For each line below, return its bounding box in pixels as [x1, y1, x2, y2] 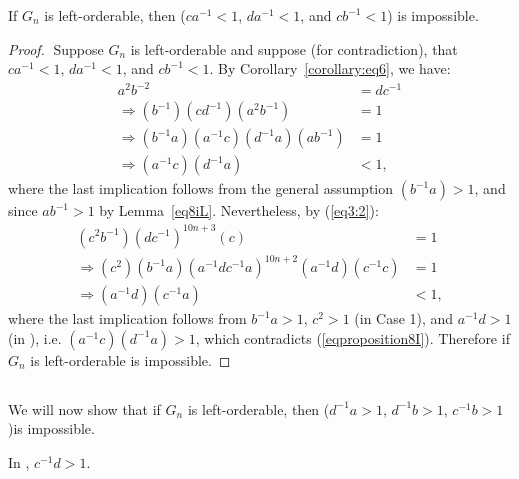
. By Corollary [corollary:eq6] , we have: [209, 58, 451, 79]
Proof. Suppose [8, 38, 104, 59]
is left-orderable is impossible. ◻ [30, 349, 231, 370]
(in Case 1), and [354, 308, 454, 329]
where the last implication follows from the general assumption [8, 178, 394, 199]
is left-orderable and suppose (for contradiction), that [130, 38, 458, 59]
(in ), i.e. [8, 327, 62, 348]
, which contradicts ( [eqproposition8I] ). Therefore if [195, 327, 510, 348]
